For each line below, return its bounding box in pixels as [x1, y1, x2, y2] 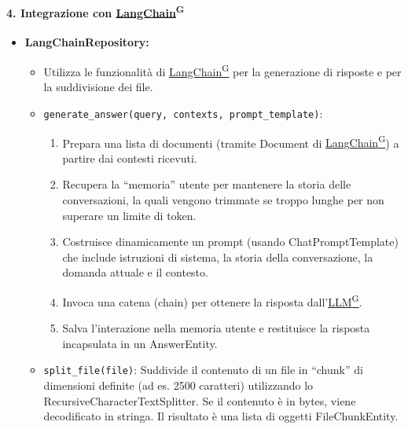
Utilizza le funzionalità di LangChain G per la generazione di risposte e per [43, 61, 402, 79]
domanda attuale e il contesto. [62, 264, 208, 280]
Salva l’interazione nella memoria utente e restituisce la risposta [62, 320, 370, 336]
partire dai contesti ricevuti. [62, 149, 197, 166]
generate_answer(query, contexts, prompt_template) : [43, 104, 323, 121]
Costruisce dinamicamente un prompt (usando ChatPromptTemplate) [62, 233, 399, 250]
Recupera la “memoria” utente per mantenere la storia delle [62, 176, 351, 192]
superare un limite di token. [62, 207, 197, 223]
